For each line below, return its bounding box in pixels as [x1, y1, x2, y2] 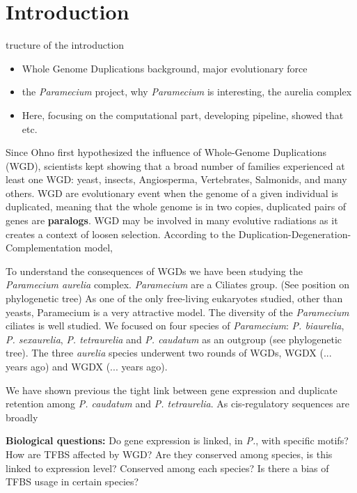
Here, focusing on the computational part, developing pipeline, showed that [22, 107, 344, 122]
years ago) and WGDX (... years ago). [6, 359, 168, 373]
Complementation [6, 240, 81, 255]
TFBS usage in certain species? [6, 474, 139, 489]
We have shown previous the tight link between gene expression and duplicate [6, 382, 338, 397]
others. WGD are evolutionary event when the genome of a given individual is [6, 185, 338, 200]
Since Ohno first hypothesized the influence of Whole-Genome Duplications [6, 145, 327, 159]
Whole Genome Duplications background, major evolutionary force [22, 61, 308, 75]
